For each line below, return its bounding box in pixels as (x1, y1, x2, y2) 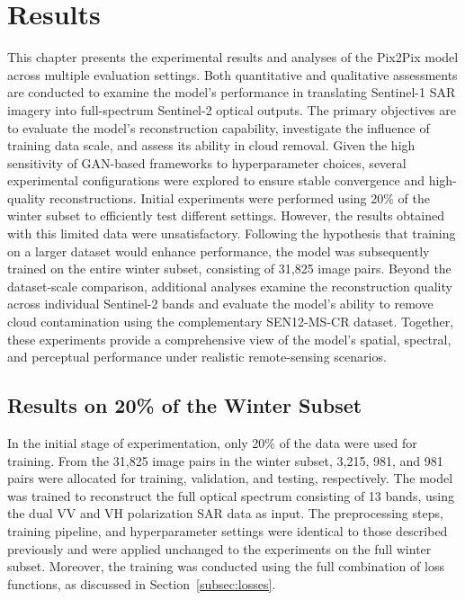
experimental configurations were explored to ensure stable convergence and (7, 171, 425, 190)
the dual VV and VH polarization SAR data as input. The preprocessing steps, (7, 504, 443, 523)
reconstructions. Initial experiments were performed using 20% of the (49, 188, 430, 207)
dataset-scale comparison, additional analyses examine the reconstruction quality (7, 276, 452, 295)
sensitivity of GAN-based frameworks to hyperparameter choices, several (7, 153, 407, 172)
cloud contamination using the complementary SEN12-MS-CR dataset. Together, (7, 312, 454, 331)
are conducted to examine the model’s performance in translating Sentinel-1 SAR (7, 83, 456, 102)
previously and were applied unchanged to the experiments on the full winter (7, 539, 432, 558)
